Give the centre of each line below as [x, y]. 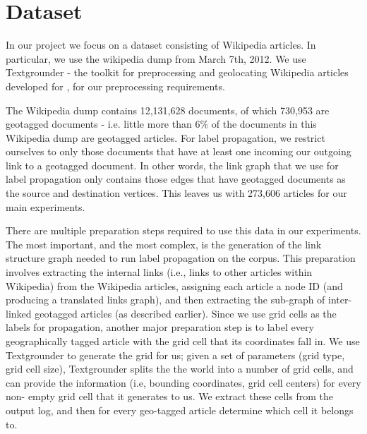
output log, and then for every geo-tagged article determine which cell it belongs [180, 410]
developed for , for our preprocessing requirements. [115, 86]
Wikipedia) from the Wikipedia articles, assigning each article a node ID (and [174, 285]
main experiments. [46, 206]
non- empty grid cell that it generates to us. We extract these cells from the [169, 396]
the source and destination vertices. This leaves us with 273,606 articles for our [176, 193]
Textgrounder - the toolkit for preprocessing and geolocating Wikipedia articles [177, 72]
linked [19, 313]
